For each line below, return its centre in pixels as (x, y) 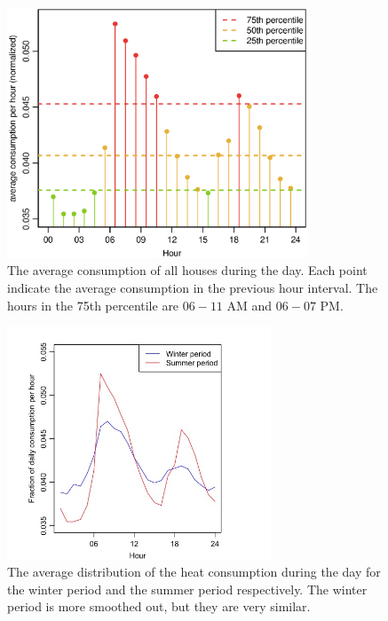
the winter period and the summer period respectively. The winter (187, 589)
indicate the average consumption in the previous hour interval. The (193, 288)
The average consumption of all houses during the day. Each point (187, 270)
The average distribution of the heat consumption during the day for (194, 572)
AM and (249, 305)
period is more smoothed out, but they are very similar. (159, 606)
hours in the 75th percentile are (93, 305)
